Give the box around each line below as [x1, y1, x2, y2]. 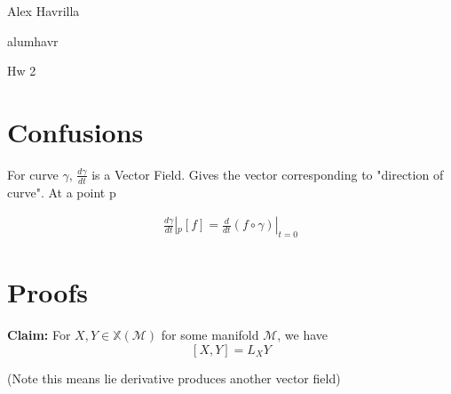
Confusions [7, 113, 144, 149]
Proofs [7, 274, 88, 310]
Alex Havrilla [7, 2, 80, 20]
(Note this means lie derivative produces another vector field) [7, 368, 341, 387]
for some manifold [161, 326, 259, 344]
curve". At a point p [7, 182, 116, 201]
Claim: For [7, 326, 71, 344]
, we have [277, 326, 328, 344]
